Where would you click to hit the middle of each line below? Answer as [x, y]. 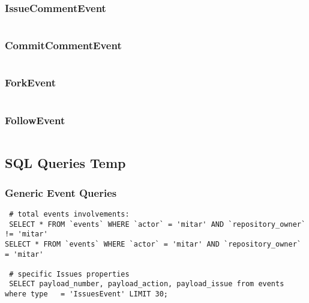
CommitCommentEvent [63, 45]
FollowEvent [35, 120]
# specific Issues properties [69, 274]
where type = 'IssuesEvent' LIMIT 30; [87, 294]
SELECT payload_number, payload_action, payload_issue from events [147, 284]
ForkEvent [31, 82]
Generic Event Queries [61, 192]
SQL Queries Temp [65, 163]
